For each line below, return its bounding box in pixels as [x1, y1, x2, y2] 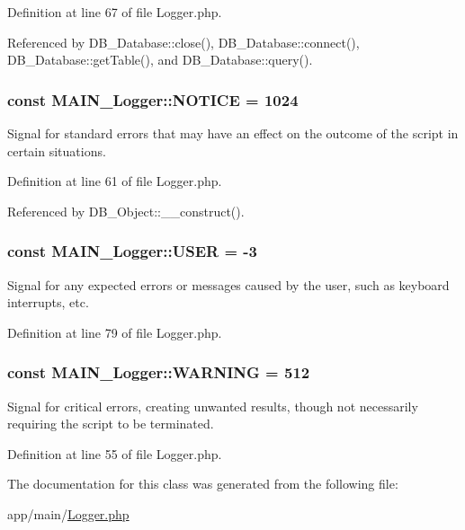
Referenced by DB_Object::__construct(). [7, 201, 245, 220]
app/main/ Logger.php [7, 504, 130, 523]
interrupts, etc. [7, 293, 89, 312]
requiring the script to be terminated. [7, 414, 214, 433]
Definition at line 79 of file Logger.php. [7, 322, 222, 341]
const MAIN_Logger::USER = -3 [7, 240, 258, 262]
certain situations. [7, 141, 106, 160]
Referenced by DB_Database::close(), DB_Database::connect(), [7, 32, 360, 51]
